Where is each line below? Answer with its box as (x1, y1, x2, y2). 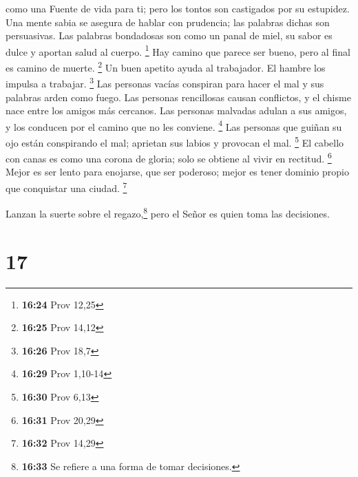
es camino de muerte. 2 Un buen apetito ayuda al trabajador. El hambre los (6, 59, 326, 74)
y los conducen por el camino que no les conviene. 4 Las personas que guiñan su (6, 117, 342, 134)
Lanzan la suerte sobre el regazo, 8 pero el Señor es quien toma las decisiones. (6, 204, 330, 220)
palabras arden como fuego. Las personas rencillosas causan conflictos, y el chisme (6, 89, 351, 104)
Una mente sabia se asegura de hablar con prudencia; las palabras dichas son (6, 14, 330, 29)
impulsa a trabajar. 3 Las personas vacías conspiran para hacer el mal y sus (6, 74, 324, 90)
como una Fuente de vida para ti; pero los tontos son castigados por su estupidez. (6, 1, 350, 15)
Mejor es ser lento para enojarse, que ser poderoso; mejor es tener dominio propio (6, 165, 349, 179)
